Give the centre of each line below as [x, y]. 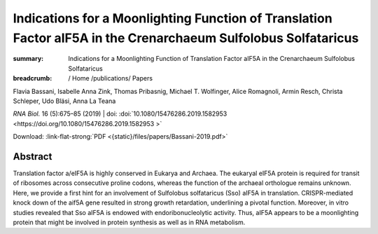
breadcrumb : [33, 78]
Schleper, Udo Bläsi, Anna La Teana [64, 101]
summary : [28, 59]
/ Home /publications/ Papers [111, 78]
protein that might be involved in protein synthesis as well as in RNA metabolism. [129, 222]
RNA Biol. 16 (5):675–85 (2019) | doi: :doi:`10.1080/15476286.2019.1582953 [120, 114]
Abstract [33, 157]
